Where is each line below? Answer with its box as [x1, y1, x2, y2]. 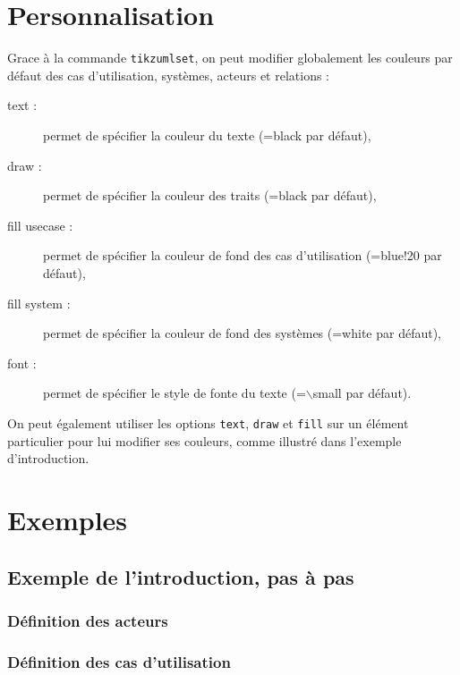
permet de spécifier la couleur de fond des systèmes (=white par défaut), [43, 324, 442, 342]
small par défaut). [312, 384, 412, 402]
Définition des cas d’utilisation [7, 650, 231, 672]
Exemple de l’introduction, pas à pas [7, 562, 354, 590]
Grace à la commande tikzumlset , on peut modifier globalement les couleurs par [7, 48, 453, 67]
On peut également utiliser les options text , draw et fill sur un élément [7, 413, 409, 432]
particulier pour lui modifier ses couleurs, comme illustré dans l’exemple [7, 431, 402, 450]
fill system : [7, 293, 71, 312]
